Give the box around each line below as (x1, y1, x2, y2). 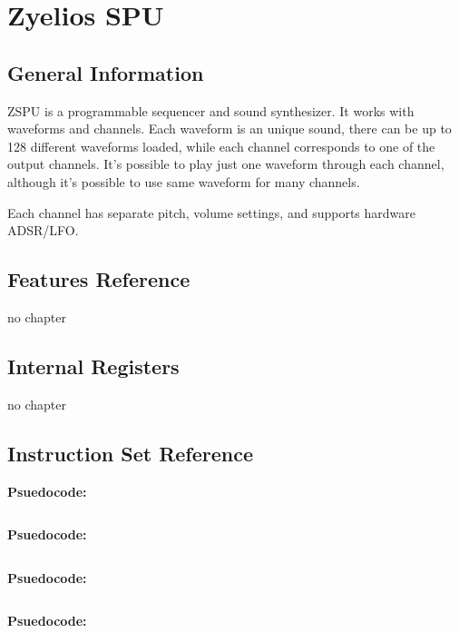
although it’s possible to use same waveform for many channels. (7, 172, 360, 191)
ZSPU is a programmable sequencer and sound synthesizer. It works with (7, 101, 415, 120)
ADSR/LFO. (7, 221, 79, 240)
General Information (7, 58, 204, 86)
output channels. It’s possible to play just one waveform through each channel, (7, 154, 444, 173)
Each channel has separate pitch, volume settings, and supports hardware (7, 203, 415, 222)
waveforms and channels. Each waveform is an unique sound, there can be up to (7, 119, 452, 138)
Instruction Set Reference (7, 439, 254, 467)
